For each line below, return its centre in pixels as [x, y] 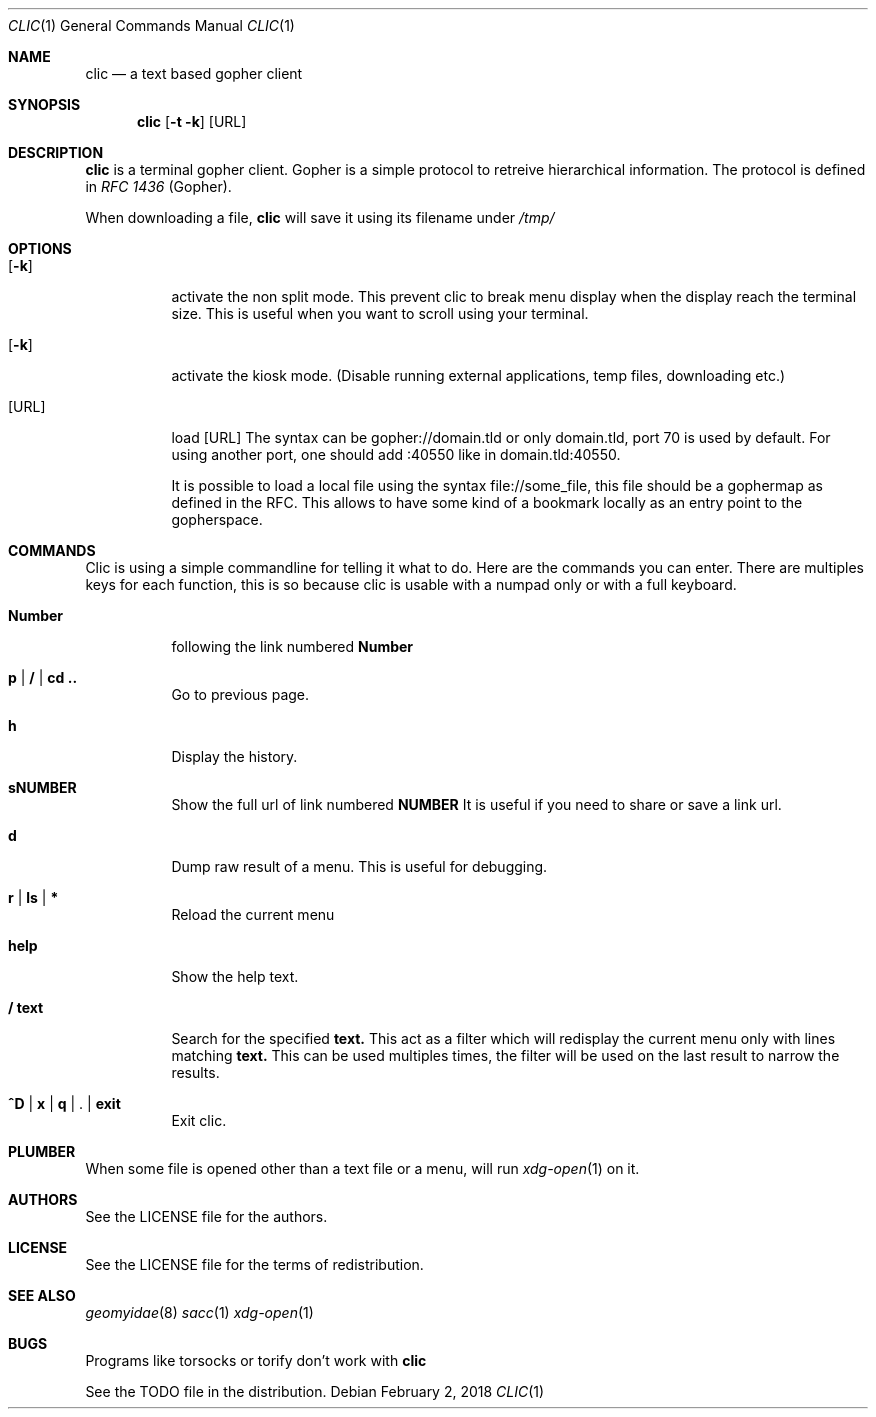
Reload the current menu [253, 914]
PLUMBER [42, 1151]
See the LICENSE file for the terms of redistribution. [254, 1264]
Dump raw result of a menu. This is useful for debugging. [359, 866]
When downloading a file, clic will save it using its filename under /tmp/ [320, 217]
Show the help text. [235, 976]
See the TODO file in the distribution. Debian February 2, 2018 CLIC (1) [315, 1391]
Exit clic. [199, 1120]
